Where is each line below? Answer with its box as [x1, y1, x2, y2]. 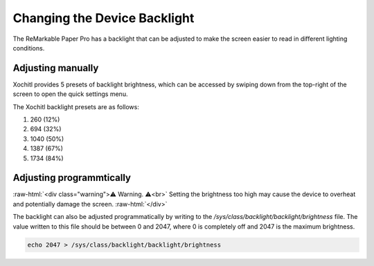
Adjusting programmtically [12, 172, 132, 184]
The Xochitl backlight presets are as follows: [12, 102, 140, 111]
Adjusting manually [12, 62, 99, 74]
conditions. [12, 44, 45, 52]
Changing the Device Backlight [12, 10, 195, 26]
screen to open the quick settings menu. [12, 90, 128, 98]
